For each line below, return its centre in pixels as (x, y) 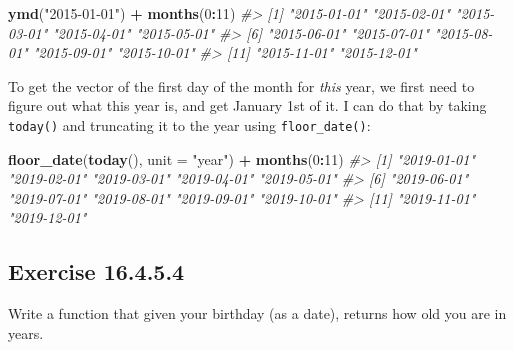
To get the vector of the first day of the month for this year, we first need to (241, 85)
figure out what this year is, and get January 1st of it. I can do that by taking (247, 105)
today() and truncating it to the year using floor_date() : (189, 124)
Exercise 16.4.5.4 (96, 271)
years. (26, 332)
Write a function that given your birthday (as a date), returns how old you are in (257, 313)
